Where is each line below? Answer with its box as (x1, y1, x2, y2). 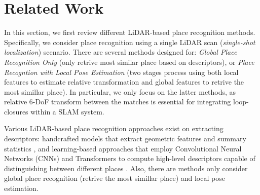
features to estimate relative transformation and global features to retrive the (4, 76, 244, 87)
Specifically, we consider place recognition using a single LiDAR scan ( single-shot (4, 36, 255, 47)
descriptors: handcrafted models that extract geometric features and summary (4, 133, 246, 144)
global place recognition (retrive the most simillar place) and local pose (4, 173, 225, 183)
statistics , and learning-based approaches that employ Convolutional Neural (4, 143, 242, 153)
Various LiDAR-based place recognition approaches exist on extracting (4, 123, 224, 134)
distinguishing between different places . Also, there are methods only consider (4, 163, 248, 173)
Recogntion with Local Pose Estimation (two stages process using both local (4, 66, 239, 77)
